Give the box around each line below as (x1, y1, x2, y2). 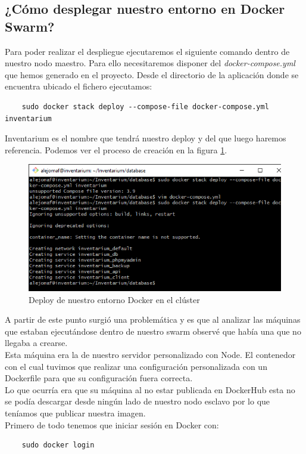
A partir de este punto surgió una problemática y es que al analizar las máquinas (5, 313, 301, 326)
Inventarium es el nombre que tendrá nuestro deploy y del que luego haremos (5, 132, 286, 144)
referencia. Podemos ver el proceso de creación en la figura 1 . (5, 143, 227, 156)
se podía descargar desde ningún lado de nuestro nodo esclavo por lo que (5, 395, 270, 407)
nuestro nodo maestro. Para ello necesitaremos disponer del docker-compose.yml (5, 57, 295, 69)
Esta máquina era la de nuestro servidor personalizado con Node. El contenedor (5, 348, 296, 360)
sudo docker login (21, 441, 95, 450)
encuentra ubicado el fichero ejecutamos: (5, 80, 152, 92)
